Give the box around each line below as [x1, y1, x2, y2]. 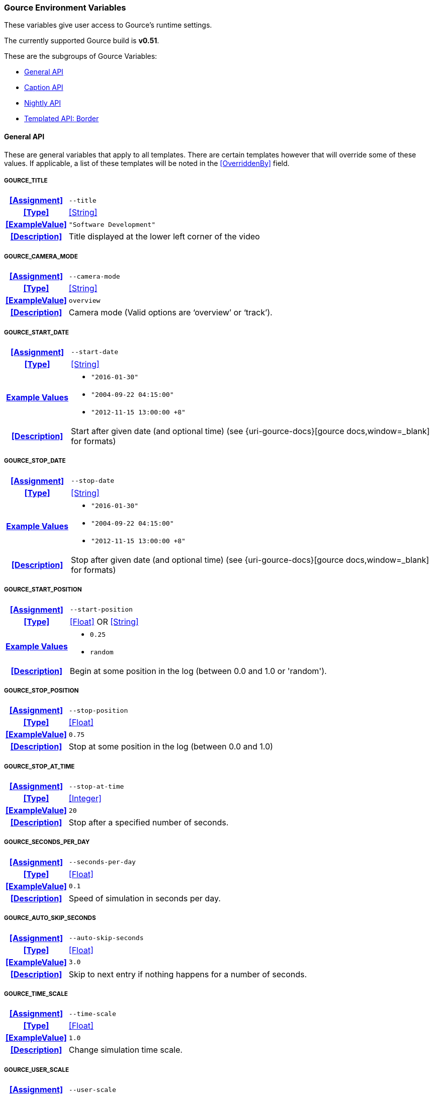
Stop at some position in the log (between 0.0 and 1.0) [68, 741, 273, 752]
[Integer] [68, 793, 102, 804]
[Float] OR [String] [69, 616, 139, 627]
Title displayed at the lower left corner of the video [68, 231, 260, 242]
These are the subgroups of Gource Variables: [4, 52, 157, 61]
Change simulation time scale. [68, 1045, 183, 1055]
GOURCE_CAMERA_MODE [4, 252, 78, 260]
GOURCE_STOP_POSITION [4, 687, 79, 694]
